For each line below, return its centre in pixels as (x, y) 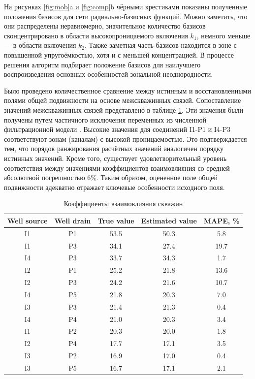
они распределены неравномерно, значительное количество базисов (105, 26)
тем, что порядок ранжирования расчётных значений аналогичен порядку (114, 148)
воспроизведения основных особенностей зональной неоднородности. (109, 74)
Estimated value (169, 220)
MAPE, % (222, 220)
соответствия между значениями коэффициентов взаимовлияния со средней (117, 168)
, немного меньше (223, 35)
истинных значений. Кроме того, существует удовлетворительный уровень (115, 158)
